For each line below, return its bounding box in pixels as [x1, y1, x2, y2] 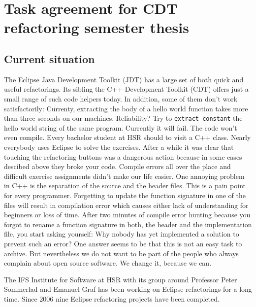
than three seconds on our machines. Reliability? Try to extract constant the [4, 113, 243, 123]
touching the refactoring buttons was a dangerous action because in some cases [4, 151, 242, 162]
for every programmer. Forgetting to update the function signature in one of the [4, 190, 246, 200]
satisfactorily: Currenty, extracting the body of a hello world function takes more [4, 103, 248, 113]
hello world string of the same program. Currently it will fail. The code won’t [4, 122, 237, 133]
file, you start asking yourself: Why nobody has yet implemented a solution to [4, 229, 239, 239]
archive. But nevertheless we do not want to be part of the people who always [4, 248, 239, 258]
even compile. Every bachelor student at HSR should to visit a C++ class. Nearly [4, 132, 251, 142]
